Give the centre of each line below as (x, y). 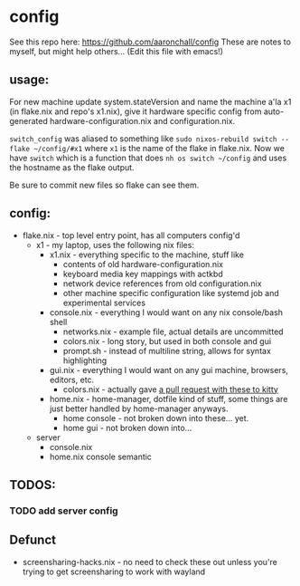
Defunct (33, 540)
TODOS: (33, 485)
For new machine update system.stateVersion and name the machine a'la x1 (150, 101)
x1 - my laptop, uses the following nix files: (115, 245)
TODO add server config (64, 511)
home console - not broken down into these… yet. (156, 418)
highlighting (85, 360)
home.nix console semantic (100, 456)
